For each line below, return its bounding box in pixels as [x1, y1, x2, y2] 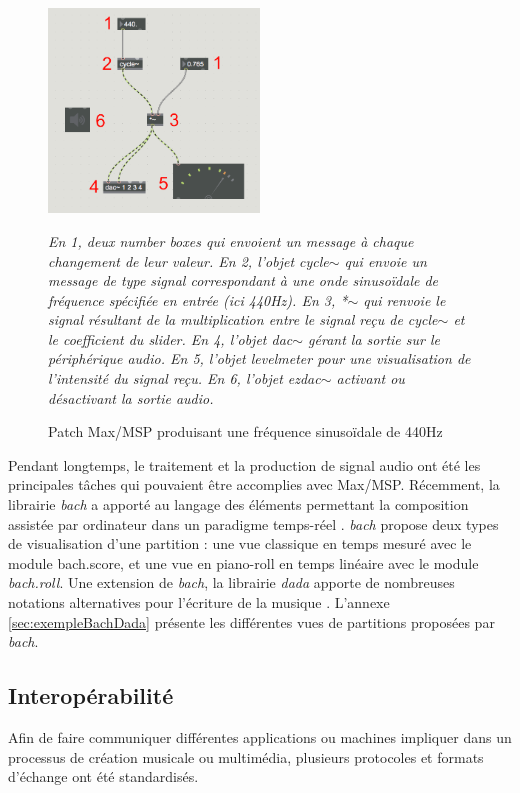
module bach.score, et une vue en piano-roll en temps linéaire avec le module [8, 552, 479, 573]
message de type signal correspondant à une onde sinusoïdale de [48, 270, 439, 291]
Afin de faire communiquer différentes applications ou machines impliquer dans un [8, 727, 512, 747]
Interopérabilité [8, 680, 174, 711]
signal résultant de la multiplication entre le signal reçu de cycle [48, 309, 438, 330]
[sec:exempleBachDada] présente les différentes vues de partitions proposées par [8, 611, 495, 632]
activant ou [336, 368, 405, 389]
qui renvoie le [363, 289, 446, 310]
